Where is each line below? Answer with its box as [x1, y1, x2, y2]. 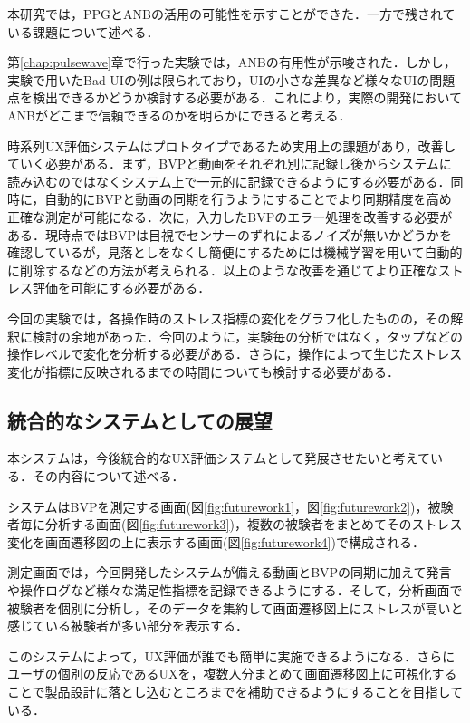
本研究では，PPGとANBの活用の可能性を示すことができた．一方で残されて [7, 5, 456, 23]
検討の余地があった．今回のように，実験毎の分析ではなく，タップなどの [32, 326, 463, 345]
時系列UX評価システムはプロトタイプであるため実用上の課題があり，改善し [7, 136, 456, 155]
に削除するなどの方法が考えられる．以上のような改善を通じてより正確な [7, 260, 438, 279]
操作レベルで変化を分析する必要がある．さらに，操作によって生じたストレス [7, 344, 463, 363]
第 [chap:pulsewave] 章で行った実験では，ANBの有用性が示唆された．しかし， [7, 53, 456, 72]
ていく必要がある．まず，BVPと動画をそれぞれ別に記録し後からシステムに [7, 154, 452, 173]
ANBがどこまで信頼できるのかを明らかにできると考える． [7, 105, 351, 124]
